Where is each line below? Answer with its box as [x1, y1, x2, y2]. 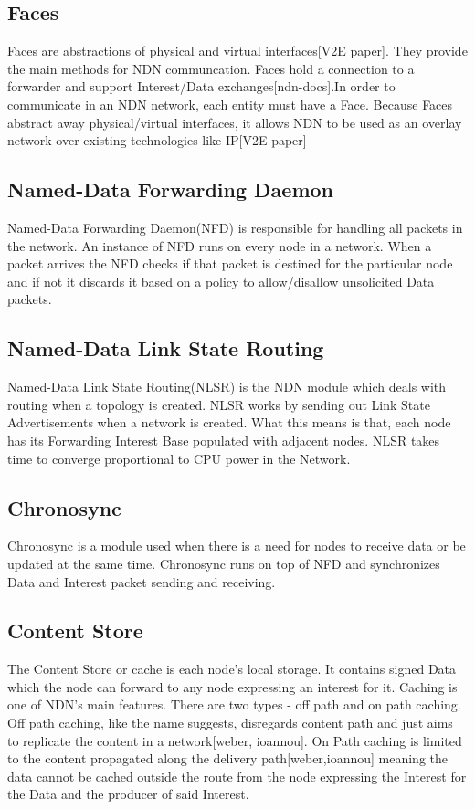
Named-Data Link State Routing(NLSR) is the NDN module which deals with [7, 377, 447, 396]
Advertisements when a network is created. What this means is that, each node [7, 413, 451, 432]
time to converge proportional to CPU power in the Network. [7, 448, 351, 468]
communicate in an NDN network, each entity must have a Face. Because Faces [7, 94, 453, 113]
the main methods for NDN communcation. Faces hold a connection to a [7, 58, 415, 78]
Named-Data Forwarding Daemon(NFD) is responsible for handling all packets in [7, 217, 463, 236]
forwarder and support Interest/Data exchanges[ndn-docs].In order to [7, 77, 396, 96]
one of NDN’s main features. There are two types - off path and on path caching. [7, 695, 461, 714]
